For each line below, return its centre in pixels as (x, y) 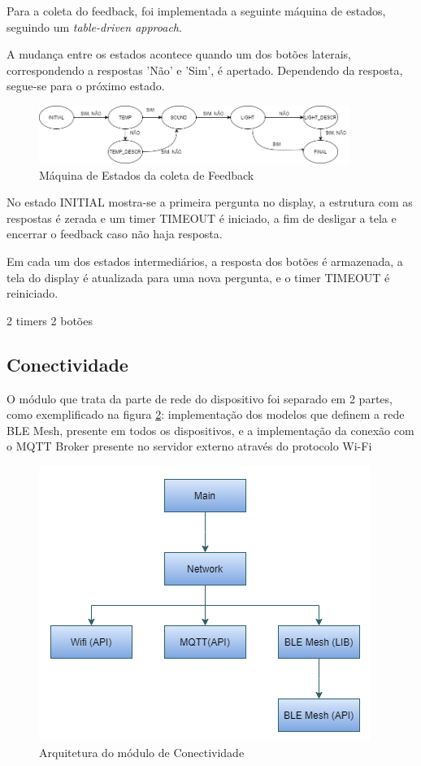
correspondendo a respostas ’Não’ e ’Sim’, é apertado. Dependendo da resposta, (205, 70)
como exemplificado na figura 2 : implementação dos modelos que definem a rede (206, 414)
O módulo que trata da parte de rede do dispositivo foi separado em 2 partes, (200, 398)
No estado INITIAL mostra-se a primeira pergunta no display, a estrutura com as (210, 202)
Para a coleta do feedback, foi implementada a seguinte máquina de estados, (196, 11)
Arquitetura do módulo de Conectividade (142, 752)
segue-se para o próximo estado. (86, 86)
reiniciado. (33, 293)
